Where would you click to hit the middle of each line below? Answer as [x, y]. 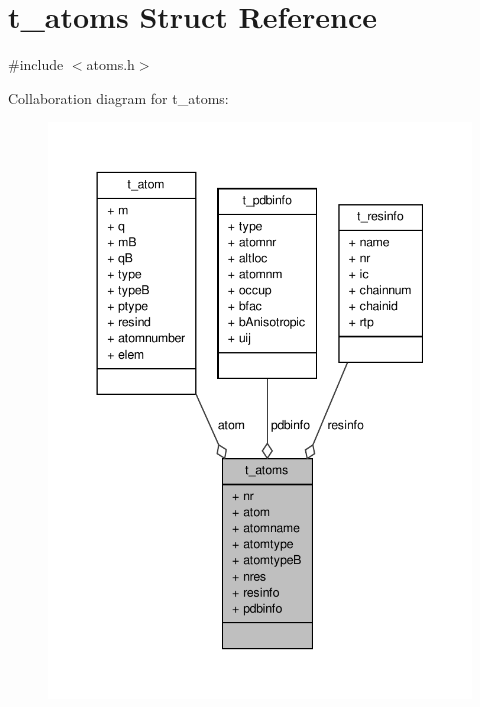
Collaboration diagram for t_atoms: [118, 97]
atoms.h [110, 64]
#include [36, 64]
